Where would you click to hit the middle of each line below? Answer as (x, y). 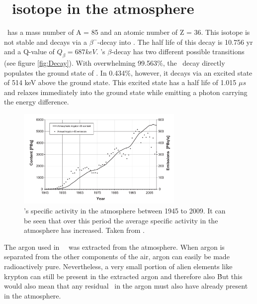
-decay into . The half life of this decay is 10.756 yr (175, 42)
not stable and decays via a (45, 42)
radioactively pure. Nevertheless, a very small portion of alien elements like (118, 266)
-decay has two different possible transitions (178, 51)
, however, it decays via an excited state (191, 72)
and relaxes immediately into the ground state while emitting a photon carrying (126, 92)
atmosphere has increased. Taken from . (85, 230)
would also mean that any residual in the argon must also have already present (126, 286)
